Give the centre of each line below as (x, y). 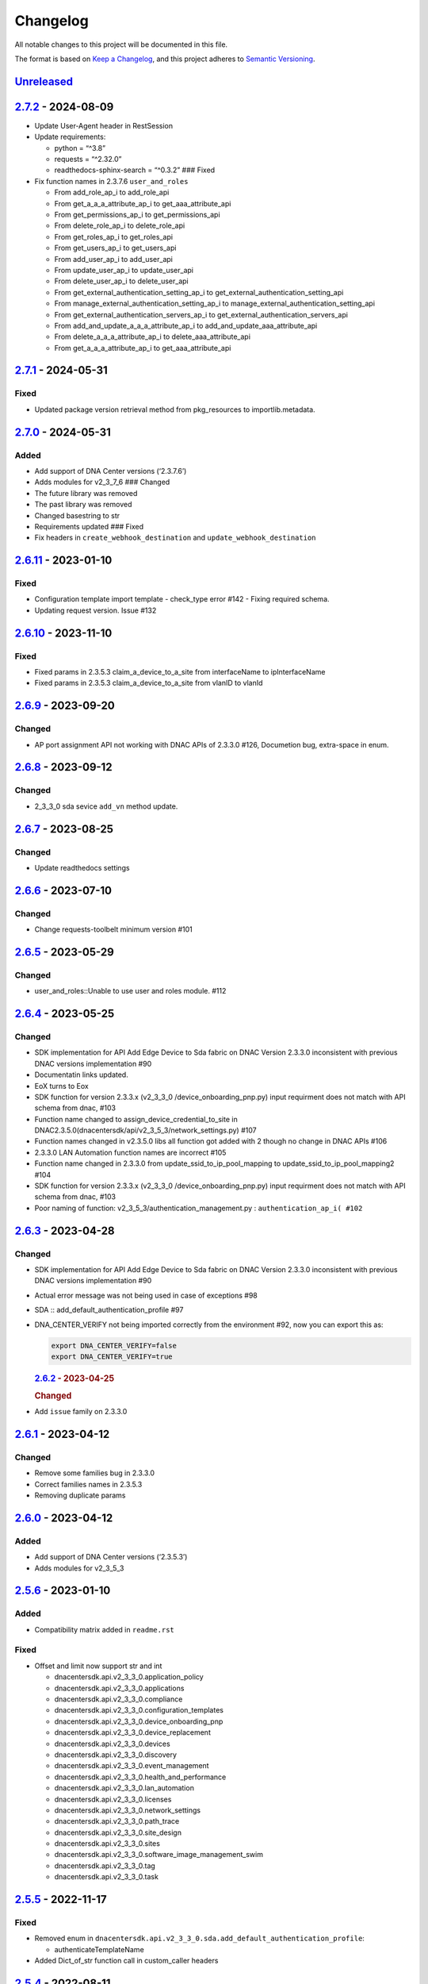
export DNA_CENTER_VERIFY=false (114, 1346)
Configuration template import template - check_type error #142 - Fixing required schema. (182, 599)
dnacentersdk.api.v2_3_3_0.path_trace (117, 1821)
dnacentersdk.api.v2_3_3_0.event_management (132, 1766)
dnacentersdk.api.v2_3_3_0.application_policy (129, 1677)
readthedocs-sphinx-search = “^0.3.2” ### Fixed (135, 170)
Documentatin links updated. (81, 1075)
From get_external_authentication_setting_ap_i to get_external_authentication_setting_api (199, 292)
